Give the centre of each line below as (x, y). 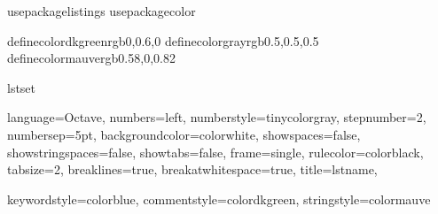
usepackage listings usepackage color (102, 11)
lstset (22, 87)
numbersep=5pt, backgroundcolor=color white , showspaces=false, (184, 134)
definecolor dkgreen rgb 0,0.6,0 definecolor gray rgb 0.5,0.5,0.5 (163, 40)
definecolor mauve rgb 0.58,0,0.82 (91, 58)
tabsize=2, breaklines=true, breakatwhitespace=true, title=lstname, (192, 169)
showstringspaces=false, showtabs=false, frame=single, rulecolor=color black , (215, 152)
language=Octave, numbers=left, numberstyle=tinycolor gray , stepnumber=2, (217, 117)
